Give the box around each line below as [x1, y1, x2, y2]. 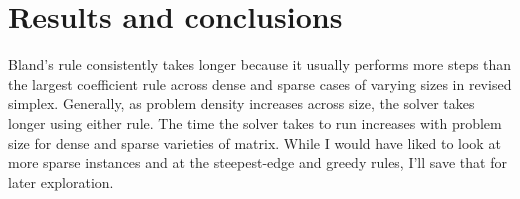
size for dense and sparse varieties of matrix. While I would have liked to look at [8, 132, 501, 153]
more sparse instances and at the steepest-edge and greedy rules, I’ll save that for [8, 152, 507, 173]
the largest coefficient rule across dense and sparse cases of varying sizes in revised [8, 73, 512, 94]
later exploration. [8, 171, 114, 192]
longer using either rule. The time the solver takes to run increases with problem [8, 112, 502, 133]
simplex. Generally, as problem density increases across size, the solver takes [8, 93, 475, 114]
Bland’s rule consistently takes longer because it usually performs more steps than [8, 54, 512, 75]
